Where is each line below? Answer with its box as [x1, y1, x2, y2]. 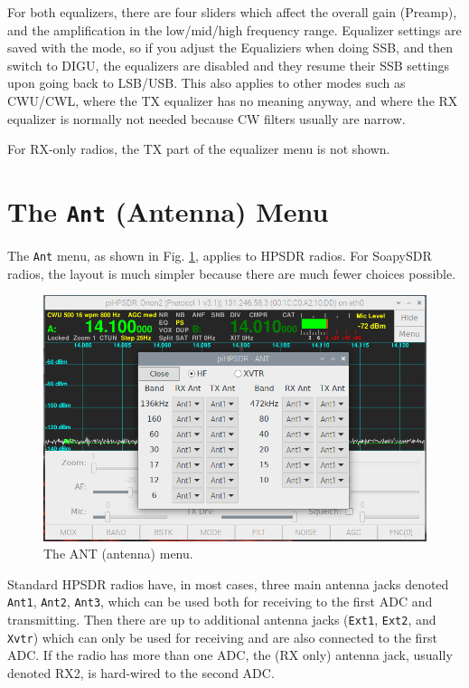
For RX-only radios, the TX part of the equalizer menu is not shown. [7, 139, 390, 158]
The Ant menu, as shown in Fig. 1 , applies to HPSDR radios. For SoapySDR [7, 246, 432, 264]
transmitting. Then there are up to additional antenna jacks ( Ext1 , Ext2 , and [7, 610, 436, 629]
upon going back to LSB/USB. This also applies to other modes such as [7, 73, 406, 92]
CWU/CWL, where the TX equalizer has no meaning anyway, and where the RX [7, 91, 458, 110]
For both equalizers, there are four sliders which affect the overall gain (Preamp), [7, 3, 457, 21]
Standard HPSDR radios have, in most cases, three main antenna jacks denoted [7, 574, 449, 593]
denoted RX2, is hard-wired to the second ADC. [7, 664, 275, 683]
